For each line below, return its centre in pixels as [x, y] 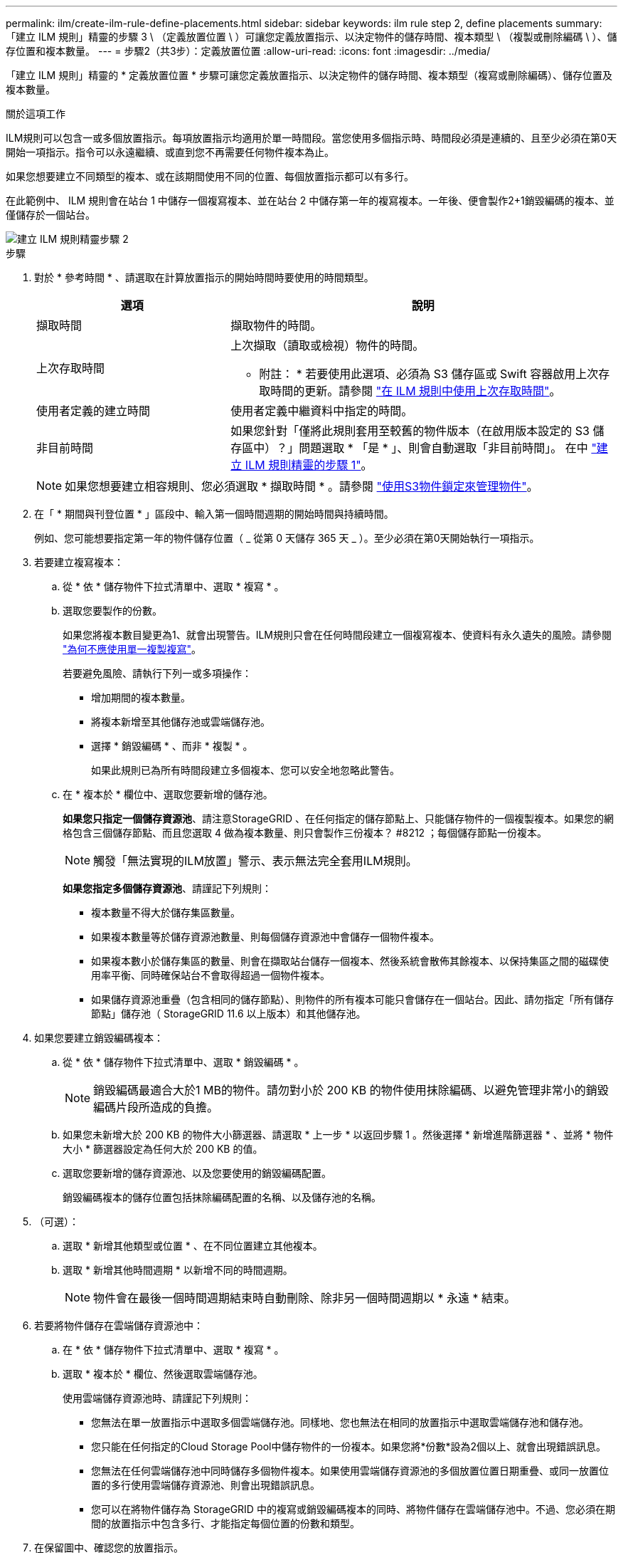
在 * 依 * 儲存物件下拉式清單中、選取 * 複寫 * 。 [174, 1350]
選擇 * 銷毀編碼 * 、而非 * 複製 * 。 [172, 746]
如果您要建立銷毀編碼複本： [99, 1038]
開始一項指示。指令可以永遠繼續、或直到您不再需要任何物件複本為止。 [170, 152]
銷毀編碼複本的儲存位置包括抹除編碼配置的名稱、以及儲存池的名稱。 [222, 1197]
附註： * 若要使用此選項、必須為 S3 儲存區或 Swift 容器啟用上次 [429, 374]
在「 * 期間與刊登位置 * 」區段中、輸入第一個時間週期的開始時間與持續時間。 [214, 514]
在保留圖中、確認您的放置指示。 [109, 1548]
